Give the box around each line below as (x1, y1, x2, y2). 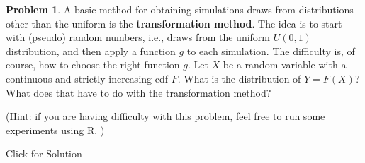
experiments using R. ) (6, 122, 105, 137)
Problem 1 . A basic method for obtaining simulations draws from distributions (6, 2, 354, 16)
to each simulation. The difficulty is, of (186, 43, 355, 58)
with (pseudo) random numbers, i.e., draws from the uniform (6, 30, 271, 44)
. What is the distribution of (177, 71, 301, 85)
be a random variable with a (223, 57, 347, 72)
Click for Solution (6, 146, 82, 161)
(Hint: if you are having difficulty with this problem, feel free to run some (6, 109, 325, 123)
